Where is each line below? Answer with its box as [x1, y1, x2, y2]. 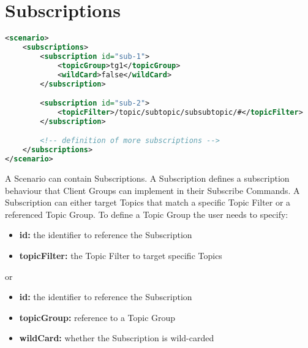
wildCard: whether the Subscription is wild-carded [19, 331, 214, 344]
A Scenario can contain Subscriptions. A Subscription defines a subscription [5, 171, 290, 184]
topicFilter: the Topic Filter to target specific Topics [19, 249, 222, 261]
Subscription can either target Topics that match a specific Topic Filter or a [5, 196, 291, 209]
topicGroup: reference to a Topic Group [19, 311, 176, 323]
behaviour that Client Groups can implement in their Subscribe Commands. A [5, 184, 300, 196]
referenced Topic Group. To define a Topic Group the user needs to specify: [5, 207, 288, 220]
